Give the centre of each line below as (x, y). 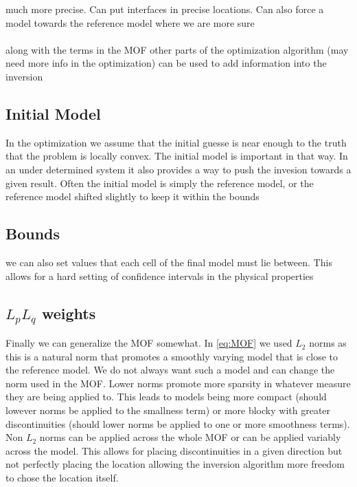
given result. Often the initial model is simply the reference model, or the (160, 183)
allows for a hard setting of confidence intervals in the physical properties (160, 275)
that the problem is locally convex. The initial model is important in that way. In (177, 156)
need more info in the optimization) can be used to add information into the (166, 63)
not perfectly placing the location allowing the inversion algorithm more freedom (175, 464)
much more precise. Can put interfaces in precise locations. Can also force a (165, 9)
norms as (328, 343)
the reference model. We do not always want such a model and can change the (170, 370)
